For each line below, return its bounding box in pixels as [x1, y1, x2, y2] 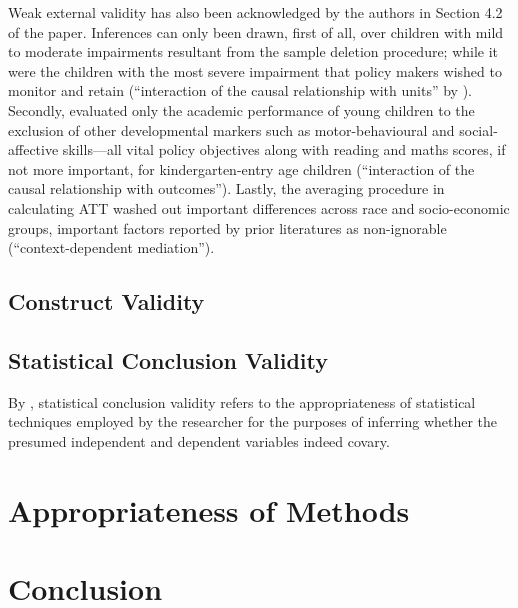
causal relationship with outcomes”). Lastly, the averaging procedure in [8, 178, 445, 199]
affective [8, 139, 59, 160]
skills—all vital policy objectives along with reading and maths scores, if [62, 139, 506, 160]
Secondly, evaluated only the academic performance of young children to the [8, 99, 475, 120]
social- [459, 119, 498, 140]
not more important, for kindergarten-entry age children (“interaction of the [8, 158, 475, 179]
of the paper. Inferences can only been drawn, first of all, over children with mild [8, 21, 504, 42]
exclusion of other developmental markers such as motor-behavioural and [8, 119, 455, 140]
